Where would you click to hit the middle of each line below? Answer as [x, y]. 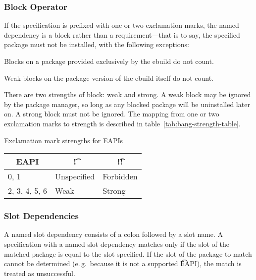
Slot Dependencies [41, 216]
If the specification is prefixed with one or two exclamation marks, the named [122, 25]
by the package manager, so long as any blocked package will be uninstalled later [127, 104]
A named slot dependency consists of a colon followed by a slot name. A [114, 234]
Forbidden [120, 176]
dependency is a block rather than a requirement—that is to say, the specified [122, 34]
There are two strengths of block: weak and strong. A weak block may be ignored [128, 94]
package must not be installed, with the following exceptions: [97, 44]
